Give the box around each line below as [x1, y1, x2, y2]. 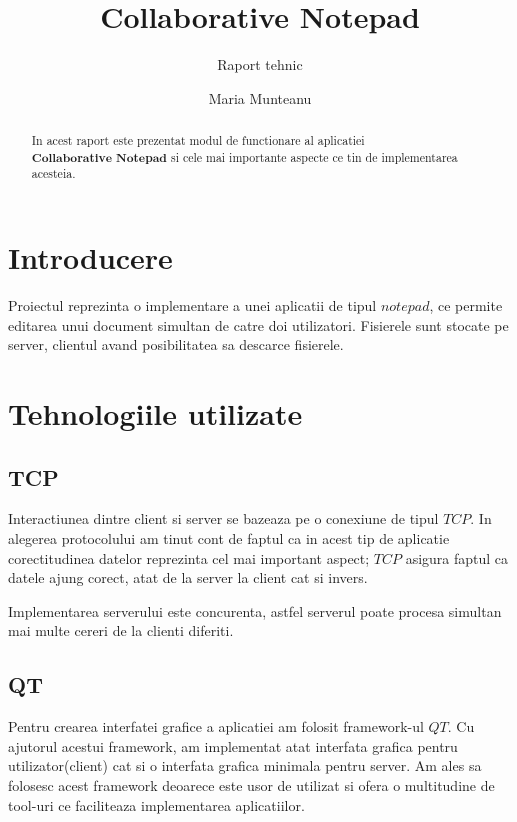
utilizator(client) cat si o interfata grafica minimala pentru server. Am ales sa [8, 755, 482, 776]
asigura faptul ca [405, 547, 509, 568]
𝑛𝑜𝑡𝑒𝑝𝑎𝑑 [380, 300, 430, 315]
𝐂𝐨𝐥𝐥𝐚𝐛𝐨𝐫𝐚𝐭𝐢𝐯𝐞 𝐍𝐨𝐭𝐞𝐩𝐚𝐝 [31, 151, 167, 164]
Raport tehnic [217, 54, 303, 75]
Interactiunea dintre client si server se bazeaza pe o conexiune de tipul [8, 508, 439, 529]
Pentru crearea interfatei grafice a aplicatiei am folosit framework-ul [8, 716, 424, 737]
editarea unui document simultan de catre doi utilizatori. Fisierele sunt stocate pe [8, 314, 509, 335]
